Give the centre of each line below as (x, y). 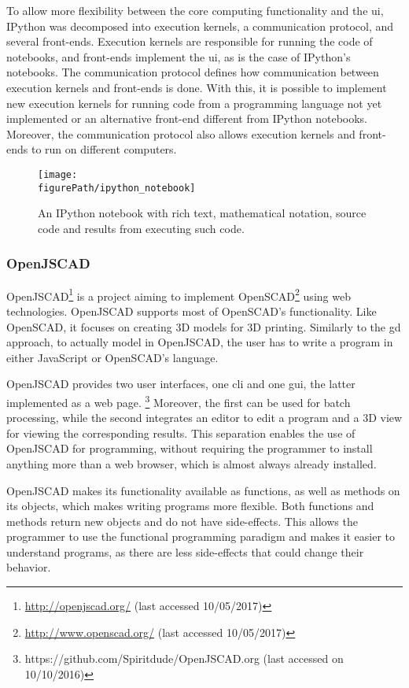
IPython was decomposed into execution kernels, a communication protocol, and (200, 26)
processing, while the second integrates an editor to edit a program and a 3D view (204, 418)
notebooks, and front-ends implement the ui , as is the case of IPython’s (179, 56)
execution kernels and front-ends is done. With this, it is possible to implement (197, 87)
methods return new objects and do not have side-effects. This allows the (182, 521)
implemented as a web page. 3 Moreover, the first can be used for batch (179, 401)
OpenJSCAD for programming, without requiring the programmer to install (190, 448)
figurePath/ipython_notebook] (117, 188)
